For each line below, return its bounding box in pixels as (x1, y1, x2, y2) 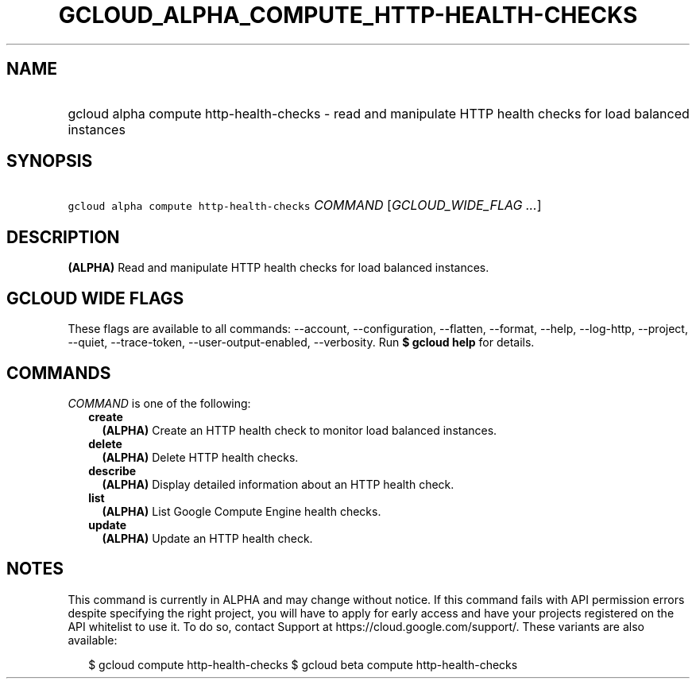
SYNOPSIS (6, 151, 93, 172)
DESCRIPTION (6, 226, 120, 247)
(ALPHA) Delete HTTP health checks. (102, 450, 299, 464)
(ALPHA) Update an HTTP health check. (102, 531, 313, 545)
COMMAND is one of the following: (68, 396, 251, 410)
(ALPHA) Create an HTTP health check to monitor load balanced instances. (102, 423, 497, 437)
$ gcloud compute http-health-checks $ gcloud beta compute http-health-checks (88, 657, 518, 671)
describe (88, 463, 137, 478)
